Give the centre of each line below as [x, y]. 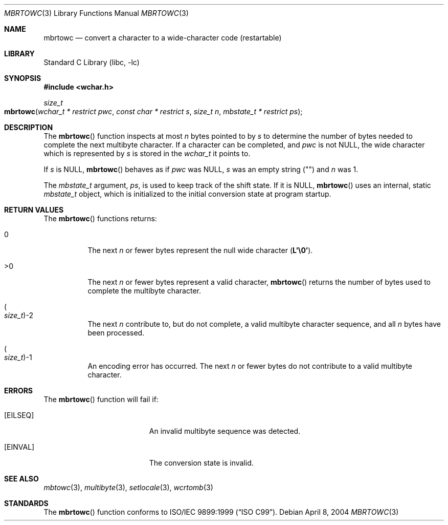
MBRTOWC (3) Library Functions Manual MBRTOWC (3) [96, 13]
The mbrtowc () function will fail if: [101, 399]
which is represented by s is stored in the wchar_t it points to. [147, 153]
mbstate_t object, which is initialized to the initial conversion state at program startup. [187, 194]
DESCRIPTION [29, 127]
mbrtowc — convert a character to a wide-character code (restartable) [163, 38]
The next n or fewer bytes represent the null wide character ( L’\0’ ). [200, 250]
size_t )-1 [18, 357]
